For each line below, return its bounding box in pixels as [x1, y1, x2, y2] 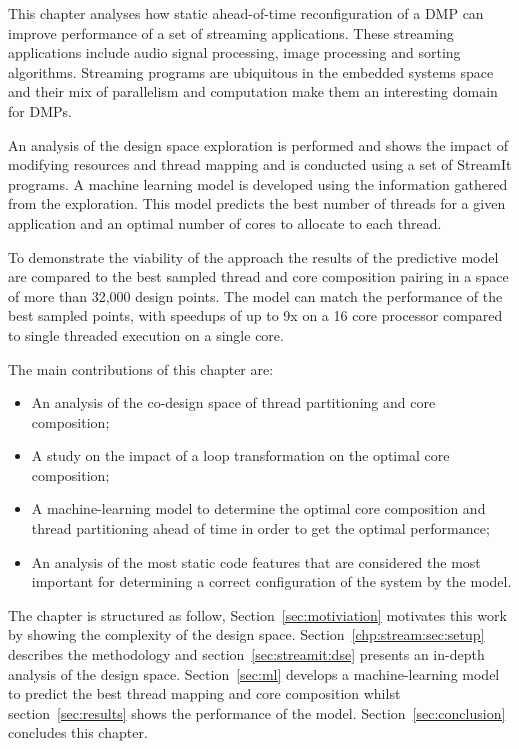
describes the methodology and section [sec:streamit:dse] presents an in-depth [8, 644, 485, 665]
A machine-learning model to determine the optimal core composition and [31, 498, 486, 519]
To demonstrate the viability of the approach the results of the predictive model [8, 246, 499, 267]
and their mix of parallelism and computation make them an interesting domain [8, 81, 498, 102]
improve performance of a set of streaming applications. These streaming [8, 22, 454, 43]
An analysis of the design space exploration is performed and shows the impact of [8, 134, 508, 155]
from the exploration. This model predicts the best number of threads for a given [8, 193, 506, 214]
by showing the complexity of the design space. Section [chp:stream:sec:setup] [8, 624, 485, 645]
